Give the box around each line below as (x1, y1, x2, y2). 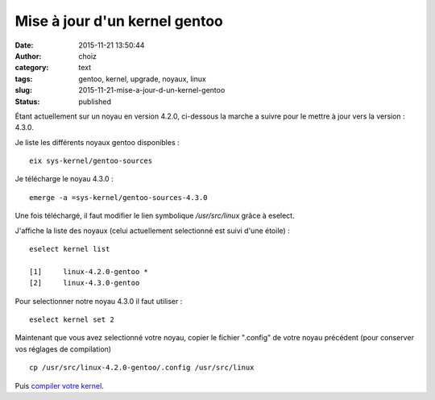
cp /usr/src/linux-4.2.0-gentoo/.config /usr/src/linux (29, 363, 255, 373)
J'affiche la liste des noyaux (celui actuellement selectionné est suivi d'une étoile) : (14, 226, 290, 235)
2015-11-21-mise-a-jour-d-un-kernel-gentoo (78, 85, 226, 95)
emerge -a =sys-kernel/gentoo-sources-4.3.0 (29, 193, 209, 202)
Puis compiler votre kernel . (14, 381, 104, 390)
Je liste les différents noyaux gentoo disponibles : (14, 137, 180, 147)
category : (14, 63, 49, 73)
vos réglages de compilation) (14, 344, 112, 354)
